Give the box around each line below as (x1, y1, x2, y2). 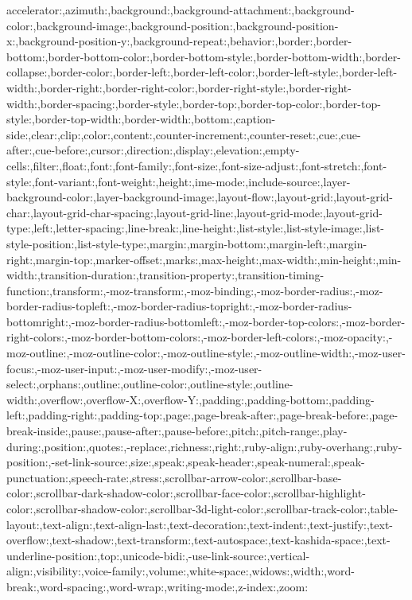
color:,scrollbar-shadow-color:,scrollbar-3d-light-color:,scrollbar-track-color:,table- (6, 501, 398, 516)
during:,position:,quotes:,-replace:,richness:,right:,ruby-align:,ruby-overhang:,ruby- (6, 438, 402, 454)
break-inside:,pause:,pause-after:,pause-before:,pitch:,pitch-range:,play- (6, 423, 348, 439)
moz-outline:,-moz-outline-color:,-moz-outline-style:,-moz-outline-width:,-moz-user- (6, 345, 406, 361)
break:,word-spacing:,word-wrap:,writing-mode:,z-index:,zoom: (6, 578, 309, 594)
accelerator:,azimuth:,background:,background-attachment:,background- (6, 2, 355, 18)
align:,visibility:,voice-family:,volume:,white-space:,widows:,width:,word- (6, 563, 355, 579)
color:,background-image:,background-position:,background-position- (6, 17, 339, 33)
